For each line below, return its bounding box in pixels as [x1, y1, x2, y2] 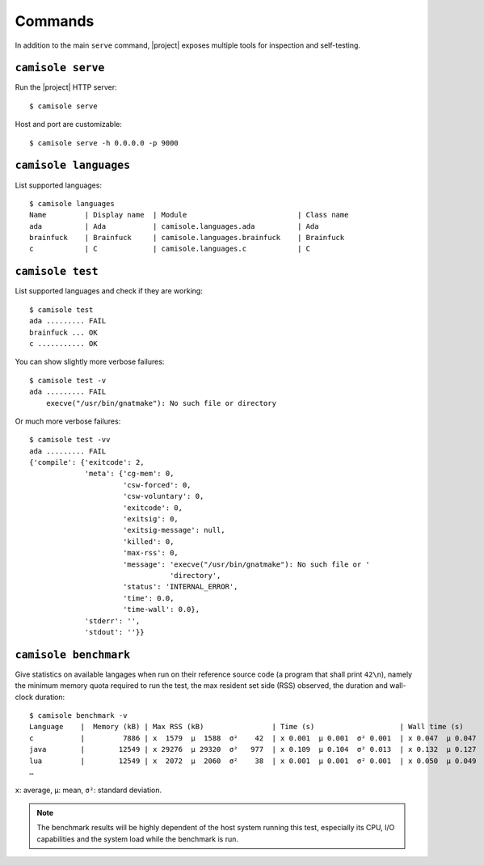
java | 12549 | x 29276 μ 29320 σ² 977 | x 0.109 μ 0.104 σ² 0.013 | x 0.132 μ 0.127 [29, 745, 477, 754]
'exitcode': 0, [122, 503, 183, 513]
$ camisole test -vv [29, 435, 111, 445]
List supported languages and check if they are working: [15, 286, 204, 296]
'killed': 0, [122, 537, 175, 546]
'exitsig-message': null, [122, 525, 225, 535]
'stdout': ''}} [84, 627, 145, 636]
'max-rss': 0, [122, 548, 179, 558]
